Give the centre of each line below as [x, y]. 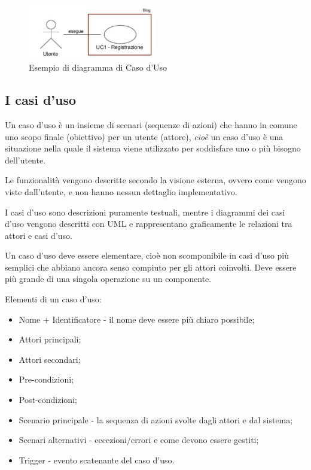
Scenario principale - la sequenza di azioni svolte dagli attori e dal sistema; [156, 419]
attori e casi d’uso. [39, 235]
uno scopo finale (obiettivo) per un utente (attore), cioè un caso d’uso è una [144, 136]
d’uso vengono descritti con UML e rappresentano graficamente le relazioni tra [149, 224]
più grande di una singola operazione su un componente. [108, 279]
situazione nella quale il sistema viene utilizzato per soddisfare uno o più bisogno [153, 148]
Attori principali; [50, 339]
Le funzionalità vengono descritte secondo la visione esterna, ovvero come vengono [155, 180]
